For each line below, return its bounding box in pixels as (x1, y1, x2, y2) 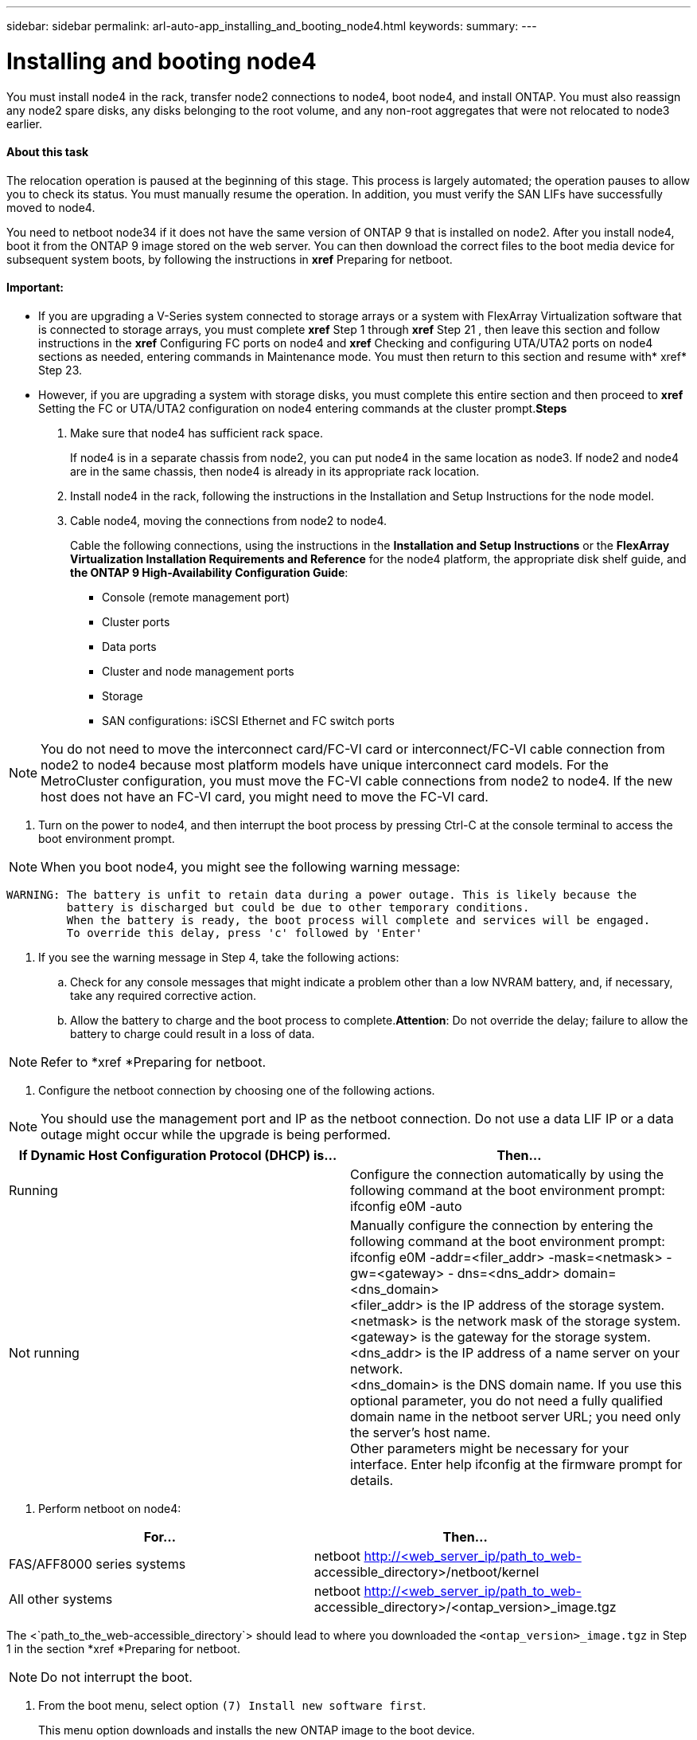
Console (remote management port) (102, 590, 290, 604)
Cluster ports (102, 614, 170, 629)
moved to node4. (6, 200, 95, 214)
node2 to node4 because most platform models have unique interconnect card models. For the (41, 756, 609, 773)
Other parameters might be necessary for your (350, 1440, 629, 1456)
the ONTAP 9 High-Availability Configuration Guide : (70, 565, 348, 579)
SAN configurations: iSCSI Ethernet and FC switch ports (102, 713, 395, 727)
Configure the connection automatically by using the (350, 1166, 664, 1182)
